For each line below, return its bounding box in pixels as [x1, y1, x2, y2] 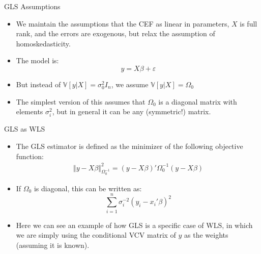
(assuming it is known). [16, 239, 90, 250]
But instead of [16, 79, 61, 89]
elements [16, 106, 43, 117]
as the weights [184, 230, 228, 240]
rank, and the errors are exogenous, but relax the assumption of [16, 28, 215, 39]
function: [16, 150, 44, 161]
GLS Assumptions [4, 1, 61, 11]
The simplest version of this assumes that [16, 96, 146, 107]
